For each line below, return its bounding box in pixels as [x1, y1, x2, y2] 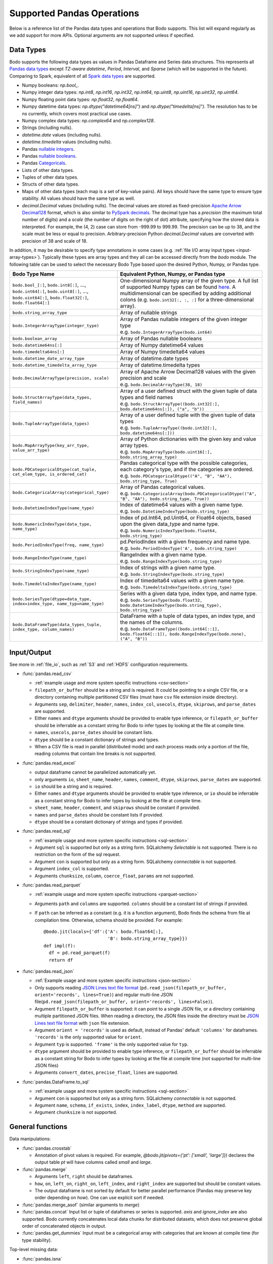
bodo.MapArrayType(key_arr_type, [12, 442, 89, 448]
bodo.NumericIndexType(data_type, [12, 521, 92, 527]
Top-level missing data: [9, 1246, 58, 1252]
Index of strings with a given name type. [120, 564, 216, 571]
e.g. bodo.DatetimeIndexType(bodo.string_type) [120, 508, 230, 515]
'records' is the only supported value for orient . [34, 1034, 143, 1040]
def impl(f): [43, 943, 76, 949]
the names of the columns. [120, 619, 184, 626]
